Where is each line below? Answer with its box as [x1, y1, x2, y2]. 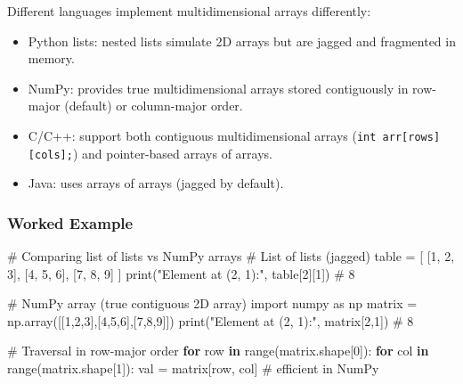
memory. [28, 49, 75, 68]
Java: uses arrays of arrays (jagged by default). [28, 174, 284, 192]
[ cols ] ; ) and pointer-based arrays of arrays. [28, 143, 273, 162]
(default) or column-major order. [64, 96, 243, 115]
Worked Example [7, 211, 134, 233]
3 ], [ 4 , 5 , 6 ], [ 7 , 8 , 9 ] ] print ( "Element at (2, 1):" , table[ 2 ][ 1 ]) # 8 [7, 264, 355, 282]
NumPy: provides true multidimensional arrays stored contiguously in [28, 78, 409, 97]
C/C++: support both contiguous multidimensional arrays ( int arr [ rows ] [28, 126, 441, 144]
